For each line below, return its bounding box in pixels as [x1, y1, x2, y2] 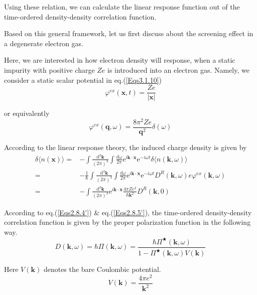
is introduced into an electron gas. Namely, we [107, 64, 249, 75]
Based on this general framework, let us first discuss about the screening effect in [4, 28, 253, 39]
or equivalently [4, 108, 50, 118]
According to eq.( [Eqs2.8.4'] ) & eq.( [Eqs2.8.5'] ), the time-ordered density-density [4, 207, 252, 217]
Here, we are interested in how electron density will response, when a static [4, 55, 235, 65]
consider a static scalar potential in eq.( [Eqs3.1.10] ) [4, 74, 162, 85]
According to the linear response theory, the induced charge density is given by [4, 141, 247, 152]
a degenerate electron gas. [4, 38, 84, 48]
